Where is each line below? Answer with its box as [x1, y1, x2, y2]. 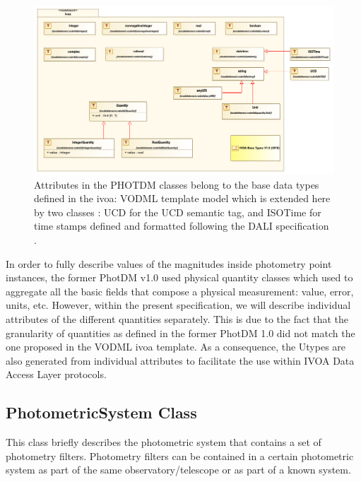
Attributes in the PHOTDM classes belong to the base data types [34, 177, 319, 192]
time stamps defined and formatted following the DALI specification [34, 218, 329, 233]
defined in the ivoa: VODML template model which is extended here [34, 191, 331, 206]
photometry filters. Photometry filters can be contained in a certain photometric [6, 448, 354, 463]
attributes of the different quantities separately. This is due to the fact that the [6, 312, 349, 326]
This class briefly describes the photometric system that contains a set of [6, 435, 321, 449]
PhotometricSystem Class [6, 401, 197, 423]
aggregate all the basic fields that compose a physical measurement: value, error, [6, 283, 354, 298]
